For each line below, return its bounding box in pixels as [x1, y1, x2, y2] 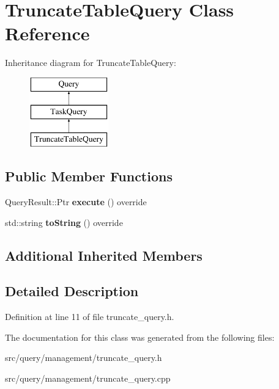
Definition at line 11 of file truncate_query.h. [5, 310, 174, 323]
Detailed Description [5, 282, 139, 300]
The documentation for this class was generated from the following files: [5, 330, 275, 343]
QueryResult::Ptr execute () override [5, 195, 147, 208]
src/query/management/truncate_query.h [5, 351, 162, 364]
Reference [5, 21, 90, 46]
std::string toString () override [5, 216, 123, 228]
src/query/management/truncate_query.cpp [5, 372, 171, 385]
